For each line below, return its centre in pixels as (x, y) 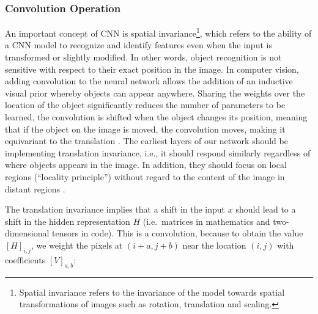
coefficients (25, 259)
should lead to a (266, 209)
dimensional (27, 233)
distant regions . (35, 188)
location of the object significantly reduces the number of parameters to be (145, 105)
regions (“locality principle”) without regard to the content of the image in (145, 177)
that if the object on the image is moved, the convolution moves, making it (145, 129)
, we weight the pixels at (77, 245)
